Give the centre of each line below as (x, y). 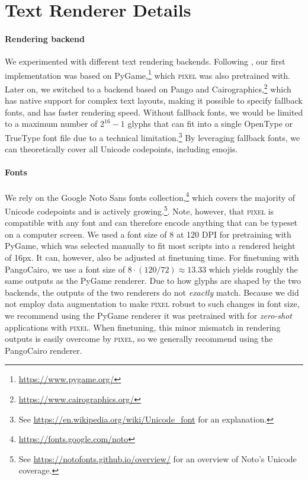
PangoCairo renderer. (44, 350)
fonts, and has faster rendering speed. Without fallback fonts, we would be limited (154, 112)
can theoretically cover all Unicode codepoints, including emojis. (121, 149)
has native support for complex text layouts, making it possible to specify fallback (154, 100)
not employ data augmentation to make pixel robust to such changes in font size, (152, 304)
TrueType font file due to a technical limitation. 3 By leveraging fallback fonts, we (153, 137)
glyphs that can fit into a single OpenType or (210, 124)
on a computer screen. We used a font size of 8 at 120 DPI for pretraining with (148, 234)
